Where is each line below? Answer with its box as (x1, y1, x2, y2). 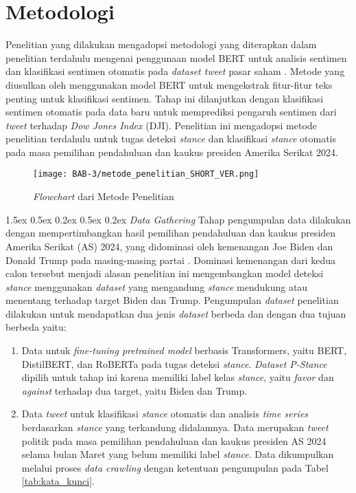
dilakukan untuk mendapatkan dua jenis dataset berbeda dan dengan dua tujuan (5, 306, 346, 320)
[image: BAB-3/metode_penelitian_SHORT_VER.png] (33, 169, 259, 179)
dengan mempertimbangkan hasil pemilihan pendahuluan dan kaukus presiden (5, 226, 336, 240)
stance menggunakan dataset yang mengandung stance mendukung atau (5, 279, 308, 294)
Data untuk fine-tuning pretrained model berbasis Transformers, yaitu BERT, (21, 343, 347, 358)
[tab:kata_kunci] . (21, 474, 95, 488)
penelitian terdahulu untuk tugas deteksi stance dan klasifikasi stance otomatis (5, 131, 336, 146)
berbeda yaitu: (5, 320, 67, 334)
